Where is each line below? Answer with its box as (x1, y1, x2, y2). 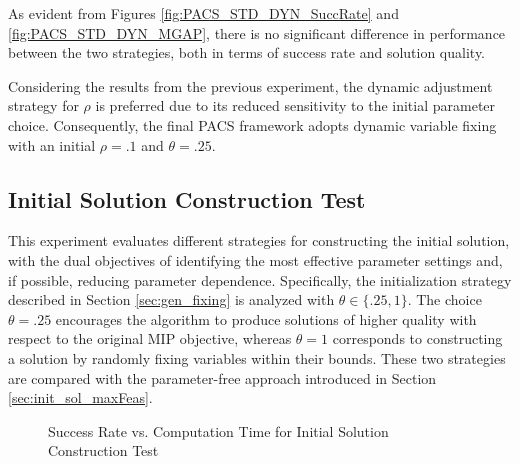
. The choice (407, 289, 482, 310)
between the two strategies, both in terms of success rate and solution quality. (8, 42, 486, 63)
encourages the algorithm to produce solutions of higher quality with (55, 308, 477, 329)
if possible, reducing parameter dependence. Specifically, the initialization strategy (8, 269, 512, 290)
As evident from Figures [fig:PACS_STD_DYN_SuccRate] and (8, 3, 399, 23)
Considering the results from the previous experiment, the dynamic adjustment (8, 75, 493, 96)
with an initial (8, 134, 96, 155)
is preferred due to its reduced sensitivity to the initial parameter (95, 95, 496, 116)
